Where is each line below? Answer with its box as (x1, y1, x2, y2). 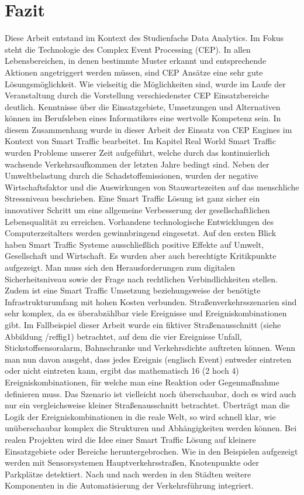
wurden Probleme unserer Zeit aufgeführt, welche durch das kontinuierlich (5, 146, 270, 159)
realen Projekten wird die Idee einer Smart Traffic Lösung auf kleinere (5, 433, 256, 445)
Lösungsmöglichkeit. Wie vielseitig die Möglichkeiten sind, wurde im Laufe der (5, 77, 286, 90)
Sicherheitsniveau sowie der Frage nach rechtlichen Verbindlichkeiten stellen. (5, 272, 278, 285)
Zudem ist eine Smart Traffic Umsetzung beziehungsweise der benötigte (5, 284, 261, 296)
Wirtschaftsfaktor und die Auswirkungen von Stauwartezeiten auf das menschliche (5, 180, 299, 193)
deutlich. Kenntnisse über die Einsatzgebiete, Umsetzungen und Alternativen (5, 100, 281, 112)
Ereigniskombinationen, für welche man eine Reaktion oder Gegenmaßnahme (5, 375, 279, 388)
